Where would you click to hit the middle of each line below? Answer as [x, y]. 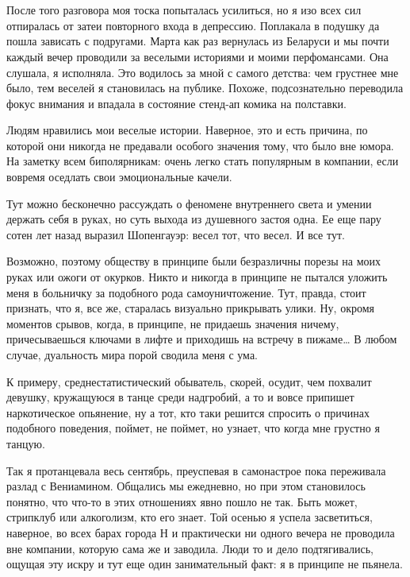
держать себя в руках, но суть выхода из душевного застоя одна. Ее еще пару [194, 219]
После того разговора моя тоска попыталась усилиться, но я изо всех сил [184, 10]
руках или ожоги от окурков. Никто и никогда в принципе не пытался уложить [197, 277]
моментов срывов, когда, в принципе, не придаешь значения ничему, [173, 323]
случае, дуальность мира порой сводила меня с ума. [132, 354]
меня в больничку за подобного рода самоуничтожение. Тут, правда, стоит [186, 292]
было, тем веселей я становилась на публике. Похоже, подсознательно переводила [205, 88]
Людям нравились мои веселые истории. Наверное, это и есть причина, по [187, 130]
